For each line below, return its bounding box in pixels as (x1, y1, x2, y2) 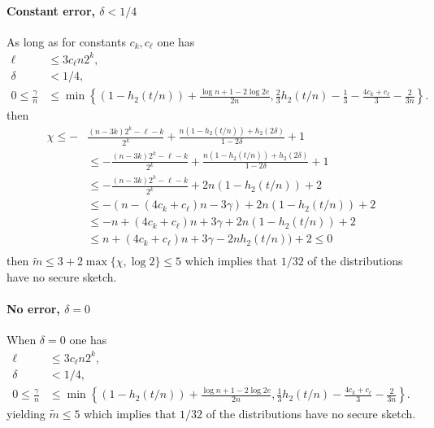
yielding (7, 405, 46, 422)
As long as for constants (7, 33, 126, 50)
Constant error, (7, 2, 95, 19)
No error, (7, 300, 60, 317)
